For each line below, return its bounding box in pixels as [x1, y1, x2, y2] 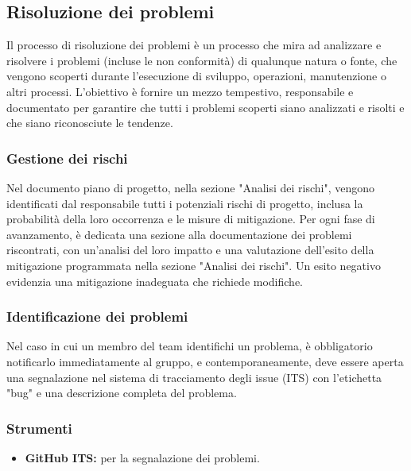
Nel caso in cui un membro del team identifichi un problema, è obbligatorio [6, 338, 373, 354]
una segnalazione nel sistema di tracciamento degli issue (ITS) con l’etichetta [6, 369, 382, 385]
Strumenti [6, 418, 72, 438]
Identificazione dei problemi [6, 307, 188, 326]
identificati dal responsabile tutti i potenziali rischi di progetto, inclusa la [6, 195, 363, 211]
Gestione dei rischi [6, 148, 128, 168]
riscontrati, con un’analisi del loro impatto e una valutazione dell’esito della [6, 241, 374, 258]
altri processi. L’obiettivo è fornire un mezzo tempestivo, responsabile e [6, 83, 354, 99]
